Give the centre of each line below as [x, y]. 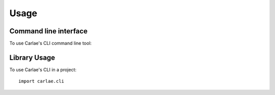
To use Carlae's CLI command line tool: [50, 43]
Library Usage [32, 57]
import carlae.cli [42, 81]
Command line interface [48, 31]
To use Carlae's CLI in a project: [43, 69]
